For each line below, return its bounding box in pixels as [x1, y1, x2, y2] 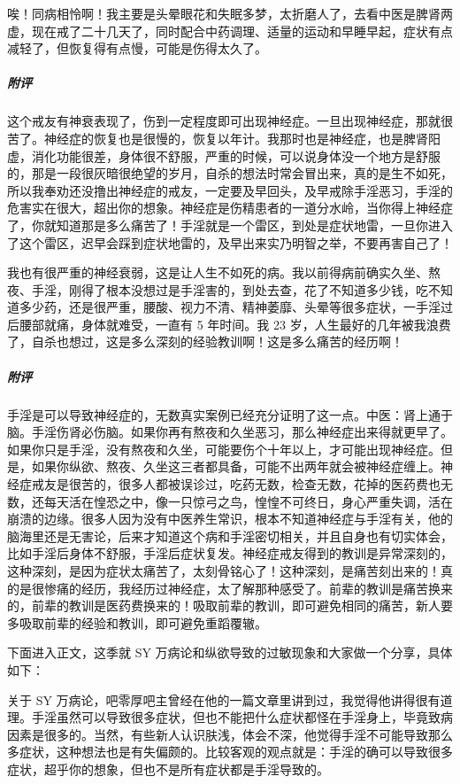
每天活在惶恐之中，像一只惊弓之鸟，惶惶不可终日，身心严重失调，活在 [43, 492, 453, 510]
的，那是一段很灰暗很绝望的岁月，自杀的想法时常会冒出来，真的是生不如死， [7, 164, 453, 182]
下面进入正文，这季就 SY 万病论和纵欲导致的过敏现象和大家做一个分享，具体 [7, 643, 453, 662]
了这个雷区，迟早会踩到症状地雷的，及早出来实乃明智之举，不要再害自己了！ [7, 233, 453, 252]
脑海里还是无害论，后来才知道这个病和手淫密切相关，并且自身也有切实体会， [7, 526, 453, 545]
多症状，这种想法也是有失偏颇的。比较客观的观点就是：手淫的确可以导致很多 [7, 742, 453, 761]
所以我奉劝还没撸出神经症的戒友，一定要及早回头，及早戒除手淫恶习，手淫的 [7, 181, 453, 199]
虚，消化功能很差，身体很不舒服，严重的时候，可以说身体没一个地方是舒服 [7, 146, 441, 165]
